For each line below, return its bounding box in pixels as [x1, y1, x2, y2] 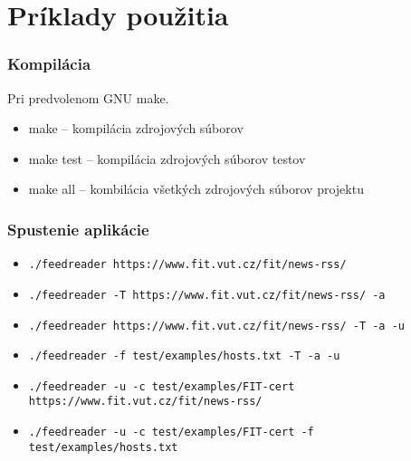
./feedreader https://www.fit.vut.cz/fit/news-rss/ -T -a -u [28, 319, 406, 332]
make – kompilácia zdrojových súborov [28, 119, 244, 138]
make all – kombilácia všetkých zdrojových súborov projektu [28, 179, 364, 198]
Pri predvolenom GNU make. [7, 88, 169, 107]
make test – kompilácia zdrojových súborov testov [28, 149, 306, 168]
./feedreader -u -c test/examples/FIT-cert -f [28, 426, 314, 439]
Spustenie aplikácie [7, 217, 149, 240]
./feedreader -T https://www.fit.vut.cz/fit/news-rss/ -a [28, 288, 386, 302]
